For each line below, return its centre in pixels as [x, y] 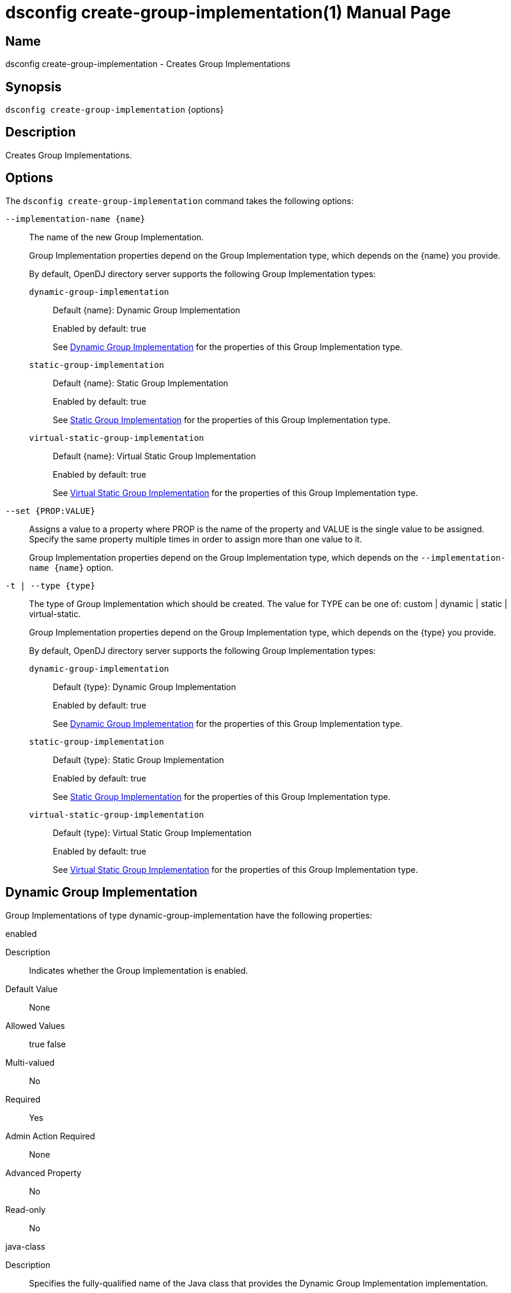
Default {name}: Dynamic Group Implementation [147, 310]
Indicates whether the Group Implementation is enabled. [139, 970]
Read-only [25, 1209]
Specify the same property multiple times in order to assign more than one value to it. [196, 539]
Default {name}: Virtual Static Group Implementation [154, 456]
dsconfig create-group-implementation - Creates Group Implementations [148, 64]
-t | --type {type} [50, 585]
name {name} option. [71, 567]
